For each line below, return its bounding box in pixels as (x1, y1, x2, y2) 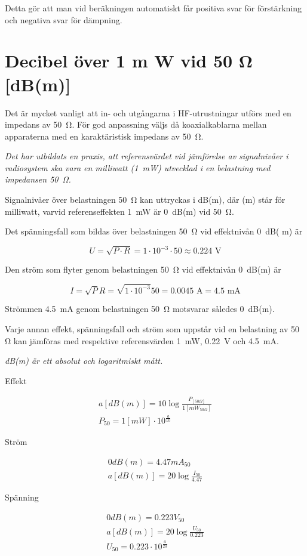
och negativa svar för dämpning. (5, 13, 122, 26)
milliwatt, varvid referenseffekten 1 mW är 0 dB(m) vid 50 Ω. (5, 205, 234, 217)
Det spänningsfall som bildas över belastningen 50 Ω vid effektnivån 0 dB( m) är (5, 225, 303, 237)
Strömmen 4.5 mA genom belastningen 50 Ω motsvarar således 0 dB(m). (5, 302, 275, 315)
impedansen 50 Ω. (5, 173, 71, 186)
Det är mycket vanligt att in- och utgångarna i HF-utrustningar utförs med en (5, 106, 291, 119)
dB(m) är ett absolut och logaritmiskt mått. (5, 354, 163, 367)
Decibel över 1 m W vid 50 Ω (5, 48, 253, 73)
